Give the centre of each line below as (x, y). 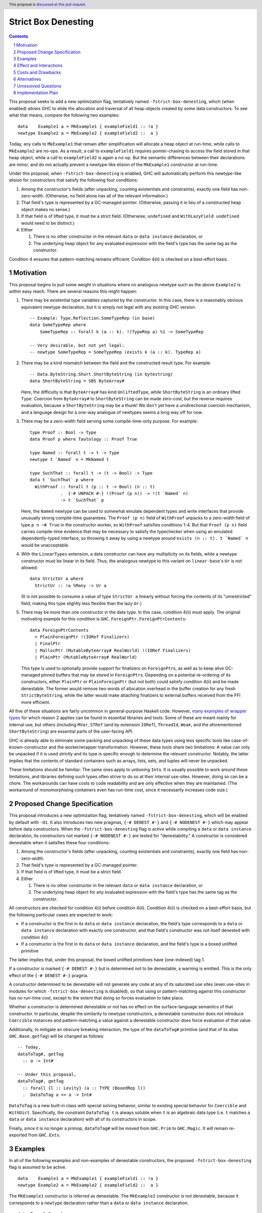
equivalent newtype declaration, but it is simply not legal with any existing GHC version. (109, 307)
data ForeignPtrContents (59, 630)
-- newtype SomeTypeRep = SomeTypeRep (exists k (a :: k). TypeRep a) (115, 352)
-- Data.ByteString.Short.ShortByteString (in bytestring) (101, 374)
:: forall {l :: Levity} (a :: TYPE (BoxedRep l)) (84, 1088)
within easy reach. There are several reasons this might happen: (73, 291)
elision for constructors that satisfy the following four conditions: (74, 180)
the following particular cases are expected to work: (61, 915)
